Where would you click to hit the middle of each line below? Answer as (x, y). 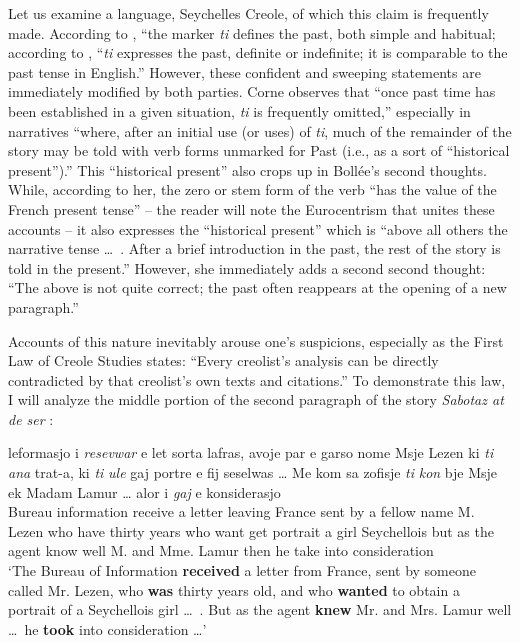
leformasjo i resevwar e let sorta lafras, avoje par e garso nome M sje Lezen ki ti (251, 452)
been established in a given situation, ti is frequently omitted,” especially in (239, 110)
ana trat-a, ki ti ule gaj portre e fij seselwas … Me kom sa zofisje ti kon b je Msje (253, 472)
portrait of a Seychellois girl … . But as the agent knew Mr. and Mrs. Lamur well (260, 609)
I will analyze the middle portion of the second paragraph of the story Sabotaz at (256, 399)
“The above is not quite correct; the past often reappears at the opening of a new (257, 287)
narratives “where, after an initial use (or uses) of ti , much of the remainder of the (260, 130)
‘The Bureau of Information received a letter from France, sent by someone (242, 570)
